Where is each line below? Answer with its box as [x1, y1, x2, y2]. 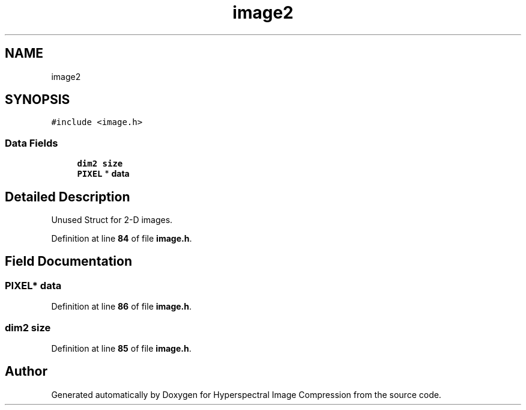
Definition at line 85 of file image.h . [51, 343, 192, 353]
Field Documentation [5, 254, 132, 269]
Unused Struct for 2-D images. [51, 215, 173, 225]
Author [5, 364, 47, 379]
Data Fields [5, 136, 58, 149]
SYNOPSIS [5, 92, 70, 108]
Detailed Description [5, 189, 130, 204]
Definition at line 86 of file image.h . [51, 301, 192, 312]
